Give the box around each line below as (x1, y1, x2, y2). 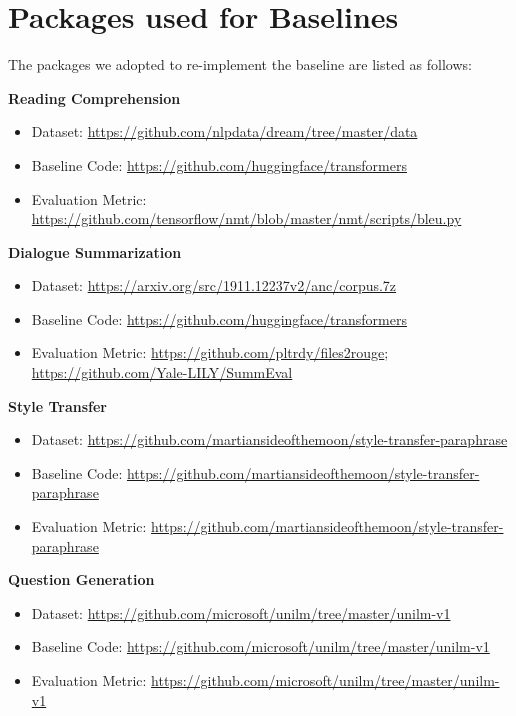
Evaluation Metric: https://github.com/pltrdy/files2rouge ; (31, 342, 389, 363)
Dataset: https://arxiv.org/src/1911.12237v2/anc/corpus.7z (31, 275, 397, 296)
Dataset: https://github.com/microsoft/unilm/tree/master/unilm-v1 (31, 602, 451, 623)
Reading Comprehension (8, 87, 181, 108)
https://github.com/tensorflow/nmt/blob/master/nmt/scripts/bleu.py (31, 208, 462, 229)
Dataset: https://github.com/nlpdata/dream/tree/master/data (31, 121, 418, 142)
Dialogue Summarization (8, 241, 182, 262)
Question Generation (8, 569, 155, 590)
